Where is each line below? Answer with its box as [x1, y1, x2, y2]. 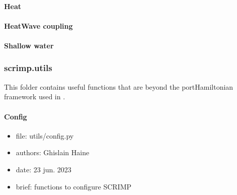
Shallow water [4, 40, 54, 50]
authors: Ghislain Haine [16, 147, 90, 158]
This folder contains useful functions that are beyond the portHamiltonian [4, 81, 233, 92]
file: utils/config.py [16, 130, 74, 141]
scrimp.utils [4, 61, 52, 74]
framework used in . [4, 91, 65, 102]
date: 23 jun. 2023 [16, 164, 71, 174]
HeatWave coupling [4, 20, 73, 31]
